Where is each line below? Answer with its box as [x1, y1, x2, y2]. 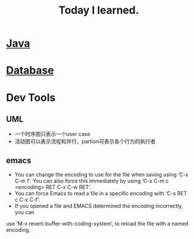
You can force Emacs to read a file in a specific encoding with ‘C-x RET [14, 190, 188, 197]
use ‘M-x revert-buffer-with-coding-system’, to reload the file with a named [6, 220, 189, 227]
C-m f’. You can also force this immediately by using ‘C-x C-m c [14, 178, 169, 185]
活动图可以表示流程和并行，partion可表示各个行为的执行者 [14, 138, 156, 145]
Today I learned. [58, 4, 139, 17]
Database [6, 64, 54, 77]
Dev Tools [6, 91, 56, 104]
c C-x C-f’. [14, 196, 40, 204]
